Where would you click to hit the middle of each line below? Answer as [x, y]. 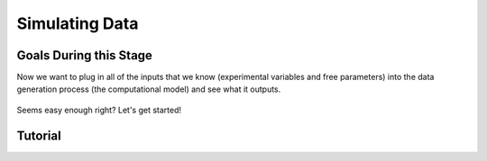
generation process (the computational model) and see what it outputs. [149, 89]
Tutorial [39, 135]
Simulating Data [78, 23]
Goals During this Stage [85, 55]
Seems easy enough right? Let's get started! [99, 110]
